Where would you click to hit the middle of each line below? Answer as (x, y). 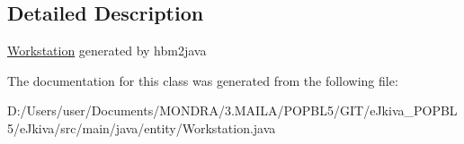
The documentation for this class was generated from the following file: (203, 80)
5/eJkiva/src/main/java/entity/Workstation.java (142, 127)
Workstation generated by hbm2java (107, 51)
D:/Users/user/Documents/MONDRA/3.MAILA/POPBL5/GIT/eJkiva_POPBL (232, 110)
